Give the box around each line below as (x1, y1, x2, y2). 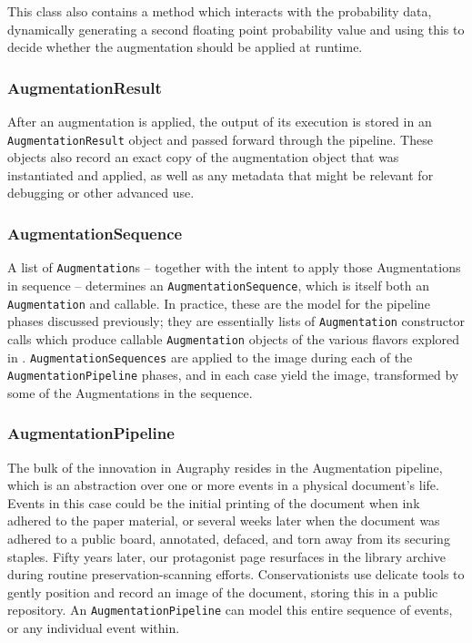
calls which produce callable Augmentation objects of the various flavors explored (7, 329, 460, 348)
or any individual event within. (7, 618, 180, 638)
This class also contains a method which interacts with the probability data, (7, 2, 432, 20)
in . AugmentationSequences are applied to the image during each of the (7, 347, 413, 366)
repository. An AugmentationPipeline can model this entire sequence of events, (7, 600, 453, 619)
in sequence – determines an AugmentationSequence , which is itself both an (7, 275, 429, 294)
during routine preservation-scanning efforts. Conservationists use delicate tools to (7, 565, 465, 584)
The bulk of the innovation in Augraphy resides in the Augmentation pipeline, (7, 457, 443, 476)
